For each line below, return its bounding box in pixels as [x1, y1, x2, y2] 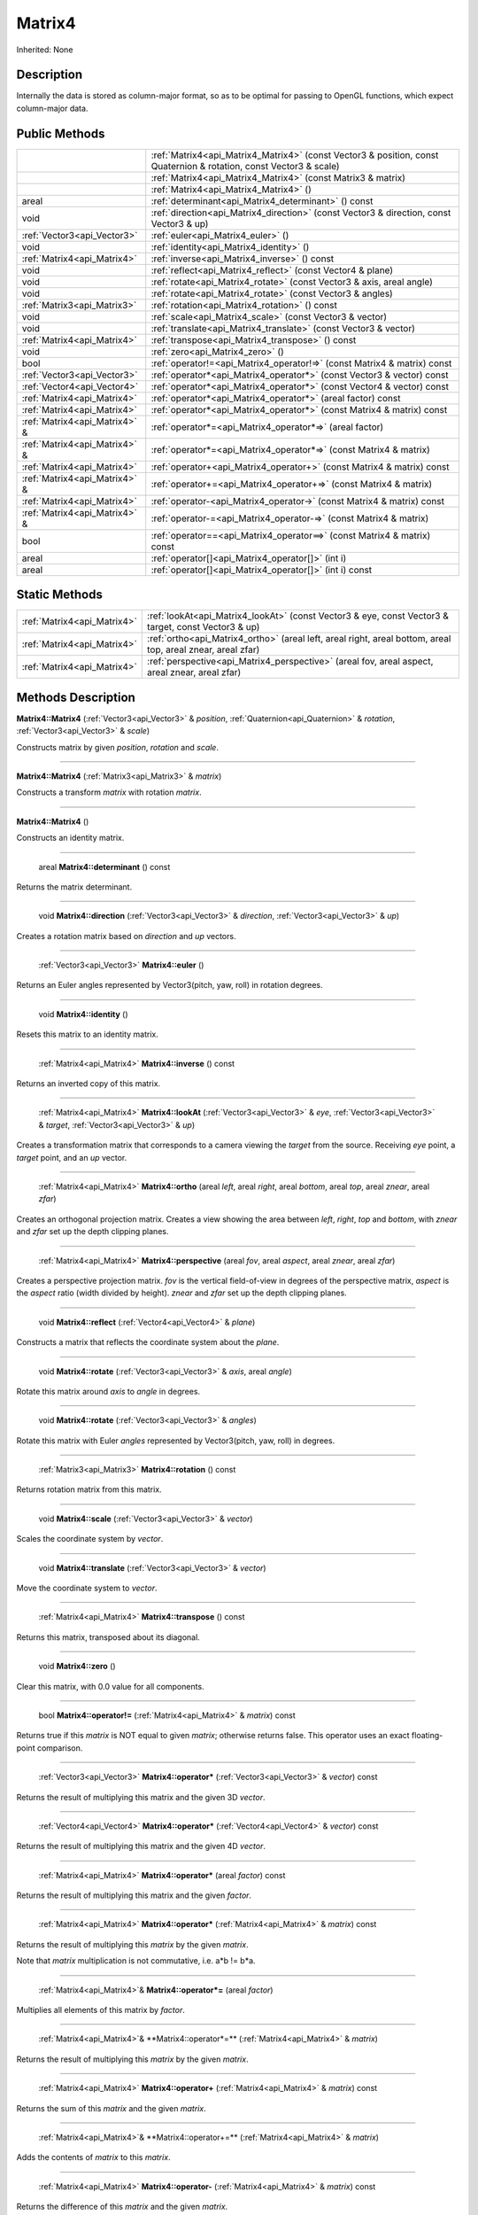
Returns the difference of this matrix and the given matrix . [16, 2202, 228, 2212]
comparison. [36, 1742, 83, 1753]
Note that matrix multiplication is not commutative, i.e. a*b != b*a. [16, 1955, 256, 1966]
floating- [412, 1730, 443, 1741]
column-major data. [16, 103, 89, 113]
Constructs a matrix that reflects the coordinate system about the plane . [16, 1337, 280, 1348]
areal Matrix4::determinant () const [38, 861, 171, 872]
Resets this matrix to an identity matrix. [16, 1029, 158, 1040]
